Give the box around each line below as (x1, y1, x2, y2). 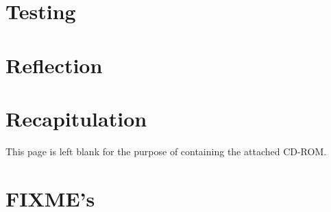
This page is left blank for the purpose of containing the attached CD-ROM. (5, 144, 327, 158)
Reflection (5, 51, 103, 79)
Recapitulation (5, 104, 147, 132)
